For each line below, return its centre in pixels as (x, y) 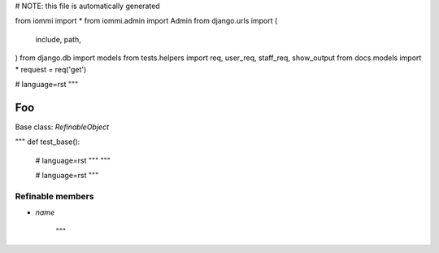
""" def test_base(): (48, 142)
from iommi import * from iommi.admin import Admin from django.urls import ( (146, 21)
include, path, (58, 39)
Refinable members (54, 196)
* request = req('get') (51, 69)
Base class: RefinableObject (62, 127)
